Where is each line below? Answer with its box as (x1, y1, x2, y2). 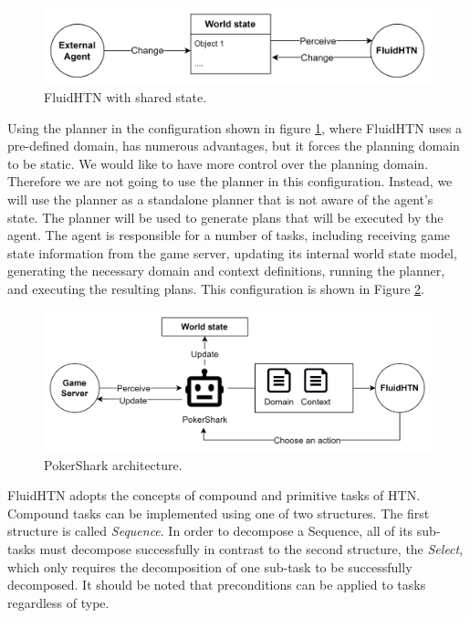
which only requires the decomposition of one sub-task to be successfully (7, 557, 413, 576)
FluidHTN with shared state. (44, 88, 207, 107)
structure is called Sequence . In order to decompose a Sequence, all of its (7, 521, 413, 540)
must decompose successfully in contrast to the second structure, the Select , (39, 539, 464, 558)
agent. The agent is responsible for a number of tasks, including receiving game (7, 225, 451, 245)
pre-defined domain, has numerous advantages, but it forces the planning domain (7, 136, 460, 155)
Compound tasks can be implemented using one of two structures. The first (7, 503, 430, 522)
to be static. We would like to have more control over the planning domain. (7, 153, 429, 173)
